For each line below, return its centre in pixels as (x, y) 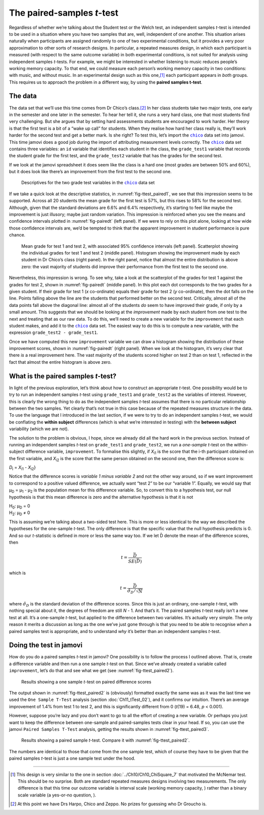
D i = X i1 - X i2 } (22, 468)
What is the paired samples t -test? (63, 376)
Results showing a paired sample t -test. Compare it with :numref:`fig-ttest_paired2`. (106, 740)
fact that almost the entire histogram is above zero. (60, 362)
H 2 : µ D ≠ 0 (20, 513)
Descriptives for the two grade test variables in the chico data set (88, 183)
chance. (17, 235)
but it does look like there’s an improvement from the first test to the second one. (90, 172)
